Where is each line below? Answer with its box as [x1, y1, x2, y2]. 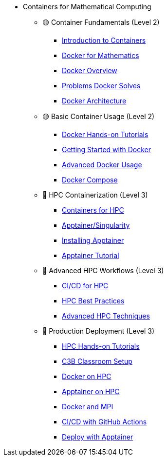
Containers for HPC [62, 206, 124, 214]
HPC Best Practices [62, 297, 125, 305]
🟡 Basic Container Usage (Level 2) [42, 112, 155, 120]
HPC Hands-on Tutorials [62, 342, 140, 350]
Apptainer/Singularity [62, 221, 130, 229]
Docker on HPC [62, 372, 111, 380]
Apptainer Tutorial [62, 251, 119, 260]
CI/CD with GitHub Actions [62, 418, 147, 426]
